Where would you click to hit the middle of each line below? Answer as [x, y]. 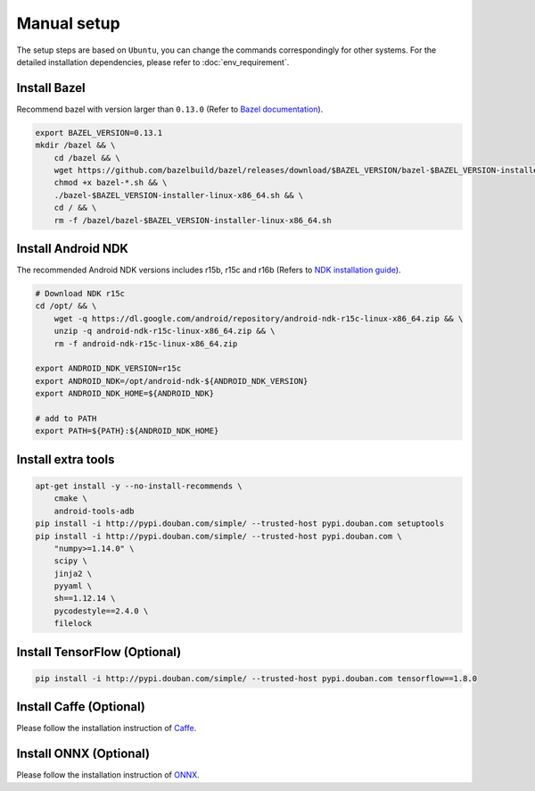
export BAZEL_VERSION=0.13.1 [99, 133]
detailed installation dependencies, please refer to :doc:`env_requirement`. [153, 62]
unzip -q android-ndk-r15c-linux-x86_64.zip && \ [165, 331]
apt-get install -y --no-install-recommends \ [139, 486]
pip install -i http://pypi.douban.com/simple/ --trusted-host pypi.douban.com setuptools [240, 524]
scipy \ [71, 561]
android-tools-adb [94, 511]
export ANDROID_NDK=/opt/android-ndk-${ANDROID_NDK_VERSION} [172, 381]
